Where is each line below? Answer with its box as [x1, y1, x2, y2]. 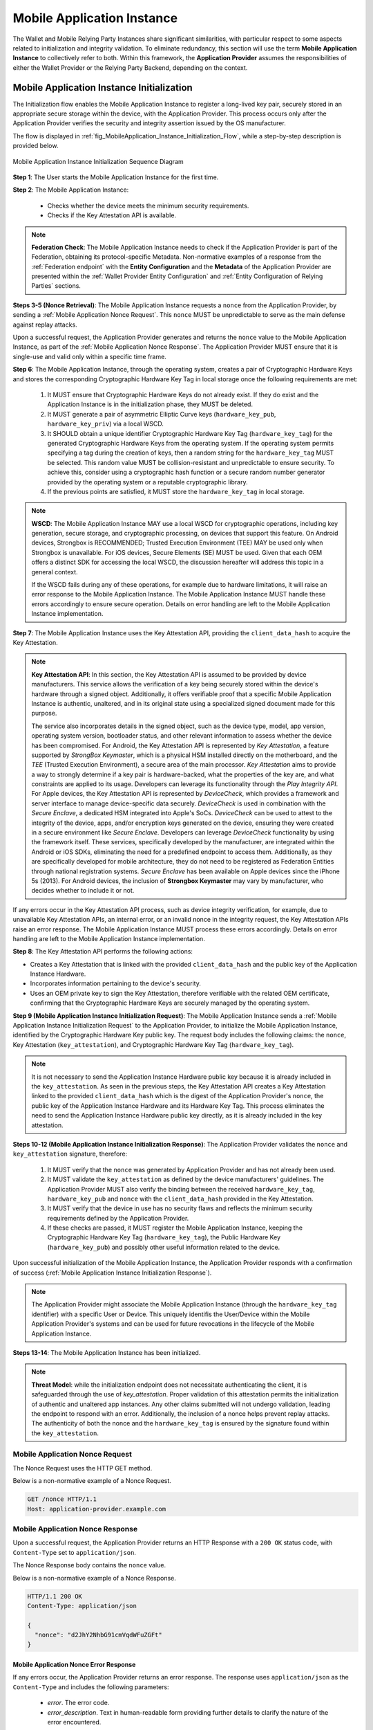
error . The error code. [47, 1699, 110, 1707]
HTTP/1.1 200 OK [27, 1592, 83, 1600]
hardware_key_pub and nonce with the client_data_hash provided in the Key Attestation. [47, 1194, 314, 1203]
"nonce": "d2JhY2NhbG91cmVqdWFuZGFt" [35, 1631, 162, 1639]
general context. [31, 567, 79, 576]
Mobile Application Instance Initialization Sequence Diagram [12, 157, 184, 165]
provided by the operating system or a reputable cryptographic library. [47, 477, 248, 486]
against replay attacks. [12, 320, 77, 329]
